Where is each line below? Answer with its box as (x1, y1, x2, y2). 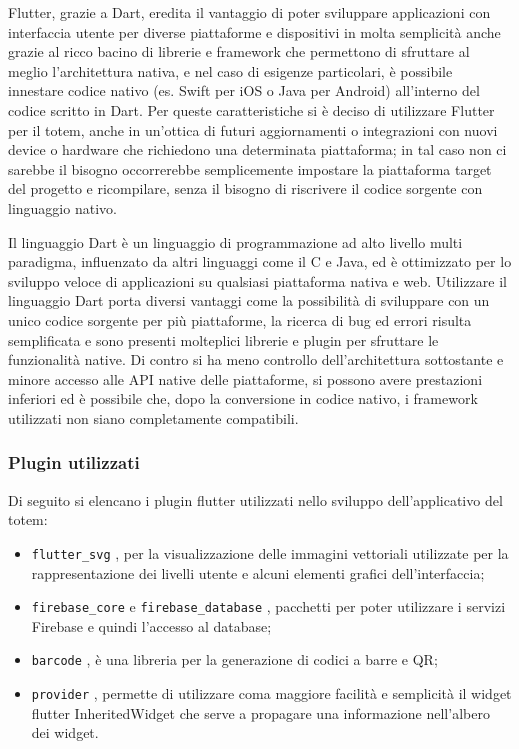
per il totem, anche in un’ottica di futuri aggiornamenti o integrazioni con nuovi (8, 119, 498, 140)
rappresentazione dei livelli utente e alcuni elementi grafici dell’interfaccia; (31, 562, 485, 583)
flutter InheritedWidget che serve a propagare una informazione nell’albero (31, 702, 490, 723)
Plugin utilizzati (8, 450, 140, 475)
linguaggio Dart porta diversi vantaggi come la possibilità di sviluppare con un (8, 290, 490, 311)
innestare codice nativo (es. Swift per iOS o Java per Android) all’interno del (8, 80, 480, 101)
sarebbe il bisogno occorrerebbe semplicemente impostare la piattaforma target (8, 158, 492, 179)
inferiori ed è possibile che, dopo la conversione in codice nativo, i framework (8, 388, 478, 409)
